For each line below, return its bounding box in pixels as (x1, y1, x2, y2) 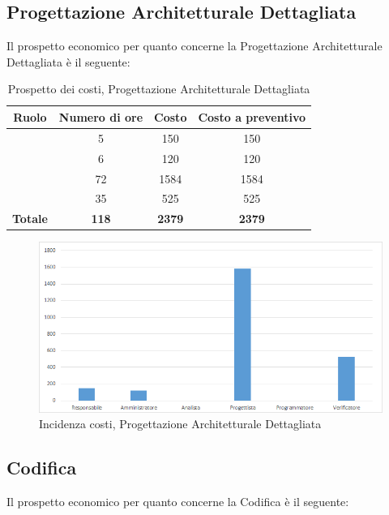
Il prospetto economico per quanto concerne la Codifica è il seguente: (6, 492, 349, 509)
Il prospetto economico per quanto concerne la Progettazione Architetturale (6, 37, 383, 54)
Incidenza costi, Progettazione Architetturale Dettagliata (39, 415, 322, 432)
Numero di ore (58, 108, 143, 125)
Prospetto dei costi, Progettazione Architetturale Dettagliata (7, 80, 310, 97)
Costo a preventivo (198, 108, 306, 125)
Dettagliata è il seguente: (6, 53, 130, 70)
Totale (12, 210, 48, 227)
